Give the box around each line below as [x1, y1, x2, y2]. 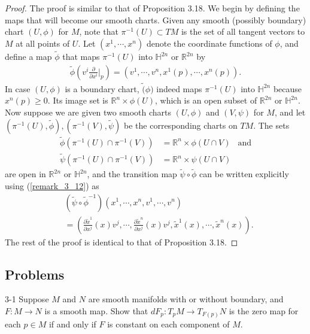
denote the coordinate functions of [146, 37, 272, 49]
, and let [274, 106, 306, 119]
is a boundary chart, [65, 82, 139, 95]
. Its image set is [47, 94, 108, 107]
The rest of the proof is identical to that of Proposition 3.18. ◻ [5, 235, 238, 248]
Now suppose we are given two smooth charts [5, 106, 171, 119]
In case [5, 82, 31, 95]
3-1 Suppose [5, 293, 49, 305]
